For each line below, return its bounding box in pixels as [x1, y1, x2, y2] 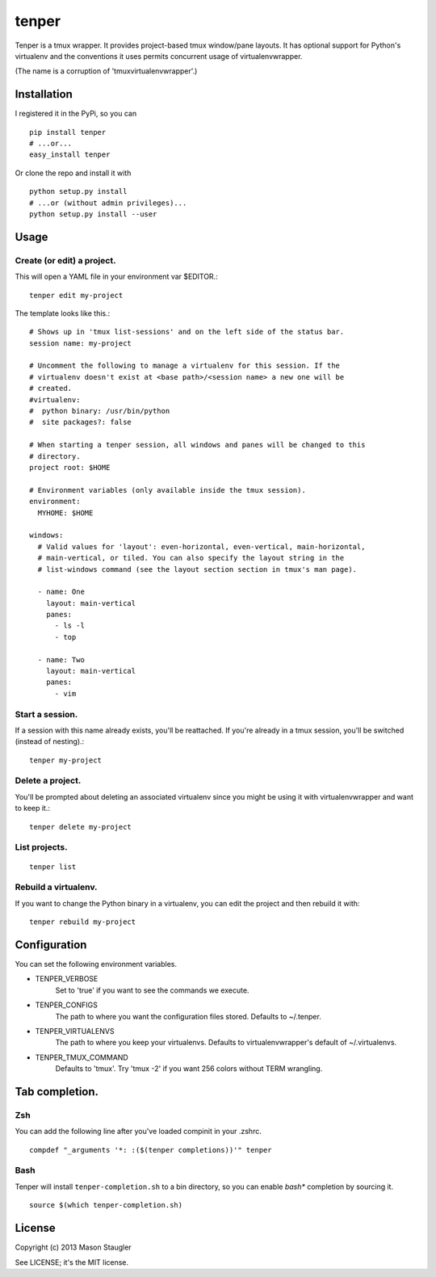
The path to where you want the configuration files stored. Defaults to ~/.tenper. [55, 1011, 322, 1021]
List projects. [15, 842, 68, 853]
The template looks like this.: [15, 308, 111, 318]
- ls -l [54, 621, 85, 630]
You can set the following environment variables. [15, 960, 178, 969]
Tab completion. [15, 1085, 99, 1098]
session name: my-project [29, 338, 132, 347]
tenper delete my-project [29, 822, 132, 831]
